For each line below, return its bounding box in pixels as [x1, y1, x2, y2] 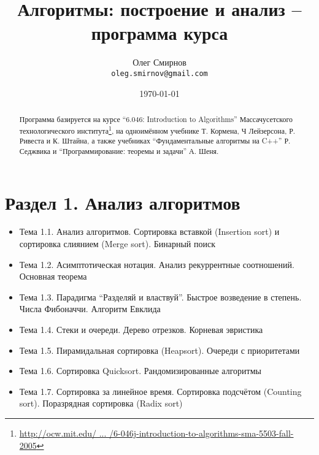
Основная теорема [19, 270, 87, 283]
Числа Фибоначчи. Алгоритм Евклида [19, 302, 161, 315]
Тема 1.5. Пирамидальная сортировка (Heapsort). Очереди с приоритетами [19, 343, 300, 356]
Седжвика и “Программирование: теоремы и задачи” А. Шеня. [19, 145, 219, 156]
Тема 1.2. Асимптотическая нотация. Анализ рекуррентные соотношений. [19, 258, 294, 270]
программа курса [91, 20, 228, 45]
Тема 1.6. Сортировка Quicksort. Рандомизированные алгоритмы [19, 364, 261, 377]
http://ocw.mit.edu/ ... [19, 427, 107, 440]
